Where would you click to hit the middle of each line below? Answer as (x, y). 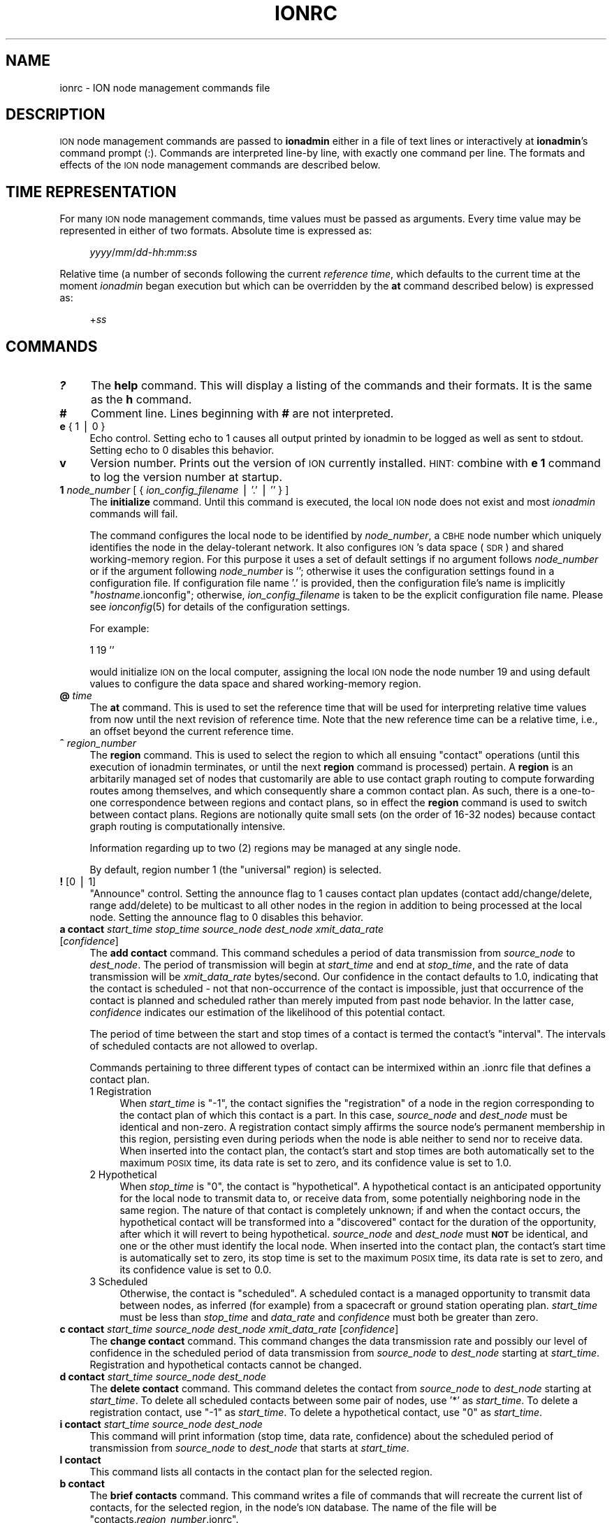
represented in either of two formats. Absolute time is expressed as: (216, 231)
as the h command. (141, 400)
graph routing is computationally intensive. (188, 827)
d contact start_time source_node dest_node (163, 1377)
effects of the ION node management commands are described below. (220, 165)
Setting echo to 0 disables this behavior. (182, 450)
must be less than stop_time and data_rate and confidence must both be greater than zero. (329, 1317)
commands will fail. (134, 514)
